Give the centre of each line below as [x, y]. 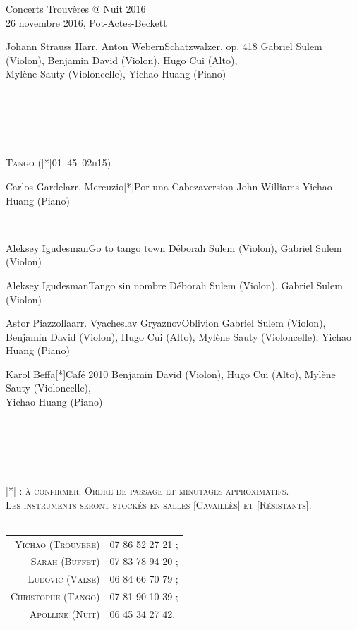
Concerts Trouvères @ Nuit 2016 [76, 8]
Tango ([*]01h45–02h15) [59, 163]
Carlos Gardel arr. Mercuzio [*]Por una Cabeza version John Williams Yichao [169, 186]
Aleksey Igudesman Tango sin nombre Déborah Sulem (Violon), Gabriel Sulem [174, 285]
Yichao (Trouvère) [58, 544]
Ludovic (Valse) [64, 579]
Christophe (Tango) [55, 596]
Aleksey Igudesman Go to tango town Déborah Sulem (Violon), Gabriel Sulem [174, 247]
